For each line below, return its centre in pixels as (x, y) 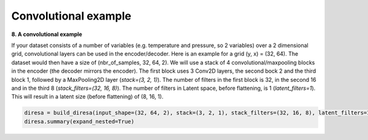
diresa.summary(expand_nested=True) (79, 121)
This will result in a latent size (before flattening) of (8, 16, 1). (87, 97)
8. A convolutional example (47, 34)
